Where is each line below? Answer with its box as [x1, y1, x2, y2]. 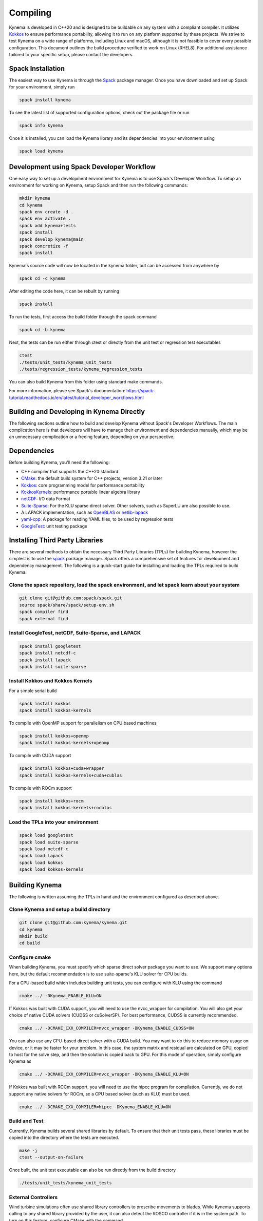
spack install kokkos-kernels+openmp [19, 740, 110, 746]
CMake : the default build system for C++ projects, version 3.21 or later [21, 475, 163, 481]
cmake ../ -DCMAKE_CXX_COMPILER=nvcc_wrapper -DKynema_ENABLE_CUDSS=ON [19, 1026, 194, 1031]
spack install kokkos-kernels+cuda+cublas [19, 772, 122, 778]
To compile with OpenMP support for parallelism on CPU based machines [9, 720, 157, 726]
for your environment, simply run [9, 84, 75, 90]
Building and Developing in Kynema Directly [9, 407, 145, 416]
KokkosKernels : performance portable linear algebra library [21, 489, 141, 495]
